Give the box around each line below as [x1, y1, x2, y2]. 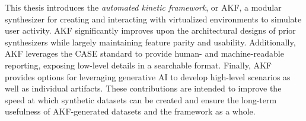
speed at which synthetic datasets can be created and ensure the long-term [5, 93, 277, 106]
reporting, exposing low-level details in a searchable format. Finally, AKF [5, 58, 272, 71]
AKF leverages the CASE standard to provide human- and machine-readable [5, 47, 284, 60]
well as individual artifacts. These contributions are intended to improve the [5, 82, 282, 94]
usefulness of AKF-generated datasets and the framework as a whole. [5, 105, 256, 117]
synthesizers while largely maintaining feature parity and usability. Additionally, [5, 35, 296, 48]
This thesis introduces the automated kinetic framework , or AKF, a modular [5, 1, 282, 13]
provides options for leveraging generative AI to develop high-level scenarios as [5, 70, 291, 83]
